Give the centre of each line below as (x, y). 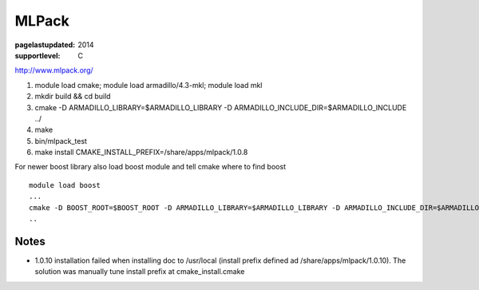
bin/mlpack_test (61, 141)
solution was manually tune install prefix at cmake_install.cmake (140, 272)
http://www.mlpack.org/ (54, 70)
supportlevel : (38, 55)
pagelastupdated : (45, 45)
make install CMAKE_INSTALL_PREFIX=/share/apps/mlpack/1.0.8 (141, 153)
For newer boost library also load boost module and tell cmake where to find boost (150, 167)
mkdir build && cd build (73, 97)
